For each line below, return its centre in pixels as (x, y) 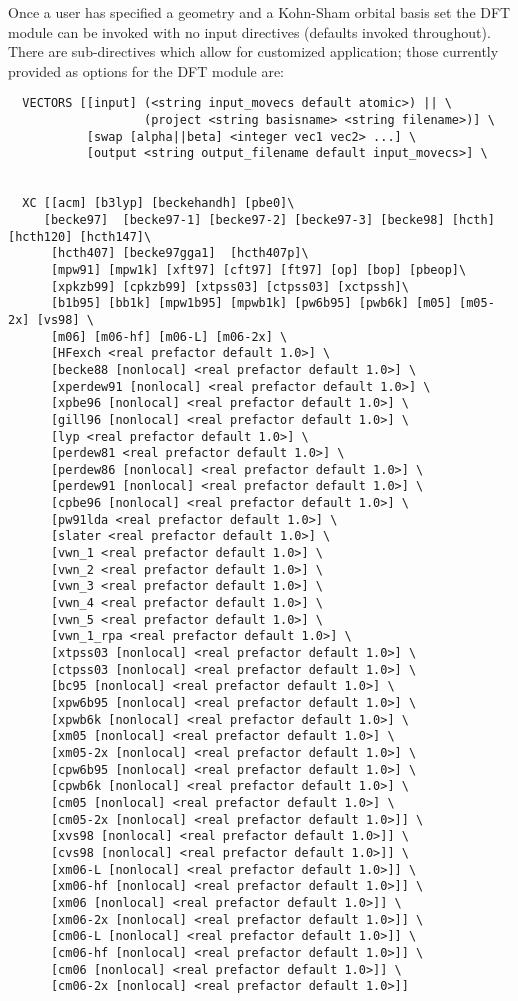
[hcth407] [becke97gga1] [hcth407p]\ (179, 253)
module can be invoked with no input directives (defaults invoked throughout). (249, 31)
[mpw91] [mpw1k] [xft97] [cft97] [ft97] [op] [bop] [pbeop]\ (258, 269)
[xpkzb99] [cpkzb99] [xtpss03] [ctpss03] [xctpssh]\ (229, 286)
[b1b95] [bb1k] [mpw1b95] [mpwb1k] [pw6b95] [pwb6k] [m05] (251, 303)
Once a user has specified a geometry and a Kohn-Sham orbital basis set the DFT (259, 12)
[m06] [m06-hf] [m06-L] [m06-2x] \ (169, 336)
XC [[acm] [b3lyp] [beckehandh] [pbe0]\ (158, 203)
